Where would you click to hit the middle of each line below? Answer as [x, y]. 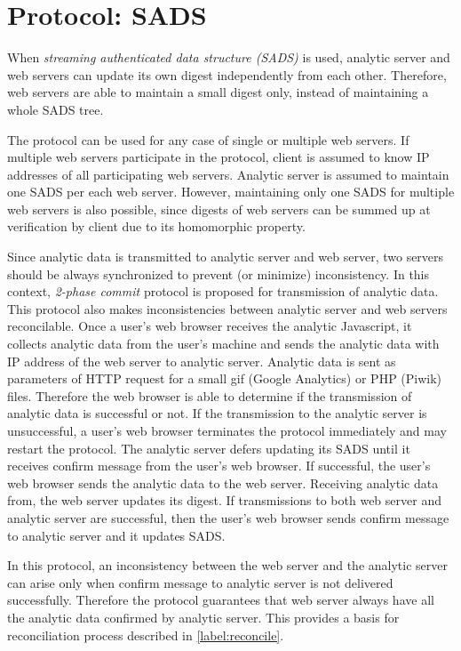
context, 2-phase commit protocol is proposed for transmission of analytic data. [223, 291]
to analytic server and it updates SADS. [116, 535]
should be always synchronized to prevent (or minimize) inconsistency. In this [219, 273]
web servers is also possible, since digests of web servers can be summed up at [219, 209]
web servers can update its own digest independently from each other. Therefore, [227, 74]
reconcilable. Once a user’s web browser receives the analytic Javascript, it [210, 326]
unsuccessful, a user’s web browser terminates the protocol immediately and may [227, 430]
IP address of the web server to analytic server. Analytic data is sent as [202, 361]
